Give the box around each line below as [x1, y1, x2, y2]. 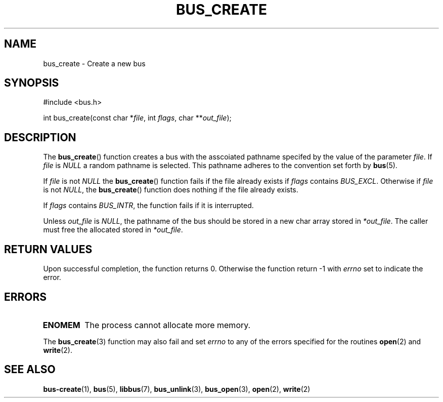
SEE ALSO [4, 363, 56, 376]
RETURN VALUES [4, 243, 93, 256]
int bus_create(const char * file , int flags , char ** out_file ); [43, 113, 232, 123]
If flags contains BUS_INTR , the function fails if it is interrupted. [43, 201, 254, 210]
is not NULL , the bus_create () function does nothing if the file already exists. [43, 185, 298, 194]
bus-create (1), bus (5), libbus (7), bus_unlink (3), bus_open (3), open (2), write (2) [43, 384, 311, 393]
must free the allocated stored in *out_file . [43, 225, 183, 234]
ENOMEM [42, 319, 80, 330]
